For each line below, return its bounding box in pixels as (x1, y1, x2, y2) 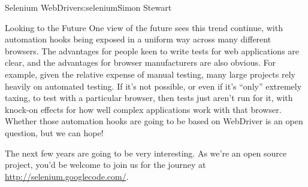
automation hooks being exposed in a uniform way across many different (5, 33, 271, 45)
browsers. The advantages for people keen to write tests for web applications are (5, 44, 300, 57)
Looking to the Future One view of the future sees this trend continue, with (5, 21, 283, 33)
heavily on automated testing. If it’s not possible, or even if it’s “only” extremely (5, 79, 302, 92)
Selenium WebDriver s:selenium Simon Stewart (5, 1, 172, 13)
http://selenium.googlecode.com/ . (5, 170, 129, 182)
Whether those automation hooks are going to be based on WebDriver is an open (5, 115, 303, 127)
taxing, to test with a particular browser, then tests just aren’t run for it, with (5, 91, 293, 104)
